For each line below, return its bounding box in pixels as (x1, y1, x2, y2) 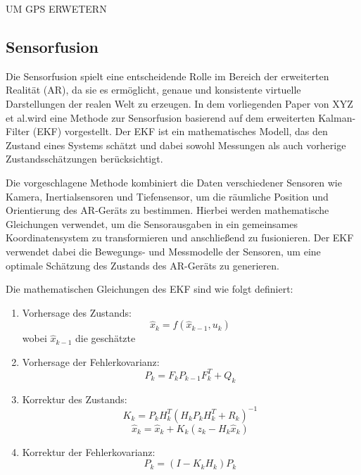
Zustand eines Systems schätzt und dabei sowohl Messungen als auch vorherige (6, 137, 346, 152)
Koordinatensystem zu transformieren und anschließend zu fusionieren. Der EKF (6, 230, 354, 245)
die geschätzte (75, 331, 136, 346)
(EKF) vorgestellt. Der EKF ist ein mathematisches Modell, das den (32, 124, 328, 139)
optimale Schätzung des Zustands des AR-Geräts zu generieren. (6, 258, 279, 272)
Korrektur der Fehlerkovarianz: (22, 444, 156, 459)
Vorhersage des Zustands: (22, 305, 132, 319)
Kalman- (318, 110, 356, 125)
